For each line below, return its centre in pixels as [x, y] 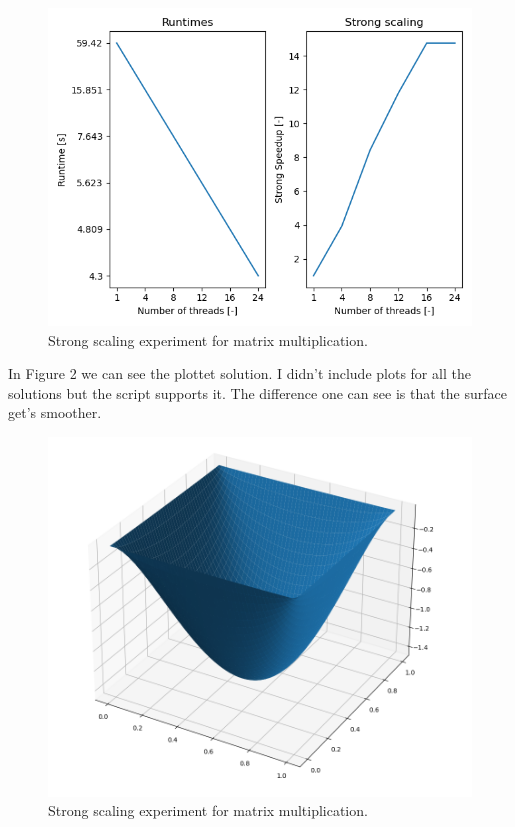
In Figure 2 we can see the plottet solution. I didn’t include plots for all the [239, 373]
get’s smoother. [55, 412]
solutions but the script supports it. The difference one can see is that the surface [257, 392]
